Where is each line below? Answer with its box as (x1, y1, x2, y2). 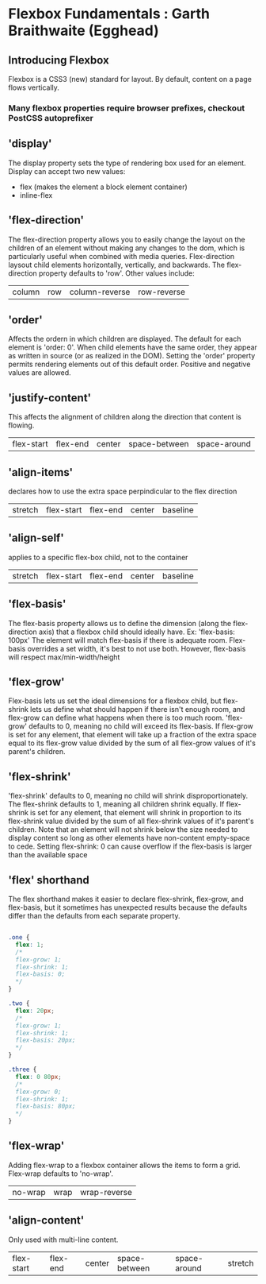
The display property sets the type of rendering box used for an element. (8, 158, 247, 168)
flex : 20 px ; (15, 1007, 55, 1015)
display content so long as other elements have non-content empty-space (8, 833, 250, 843)
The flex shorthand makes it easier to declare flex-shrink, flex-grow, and (8, 895, 244, 904)
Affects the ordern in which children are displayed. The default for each (8, 335, 241, 344)
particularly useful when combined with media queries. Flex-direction (8, 251, 235, 261)
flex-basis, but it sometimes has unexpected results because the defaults (8, 903, 248, 912)
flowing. (8, 420, 35, 430)
